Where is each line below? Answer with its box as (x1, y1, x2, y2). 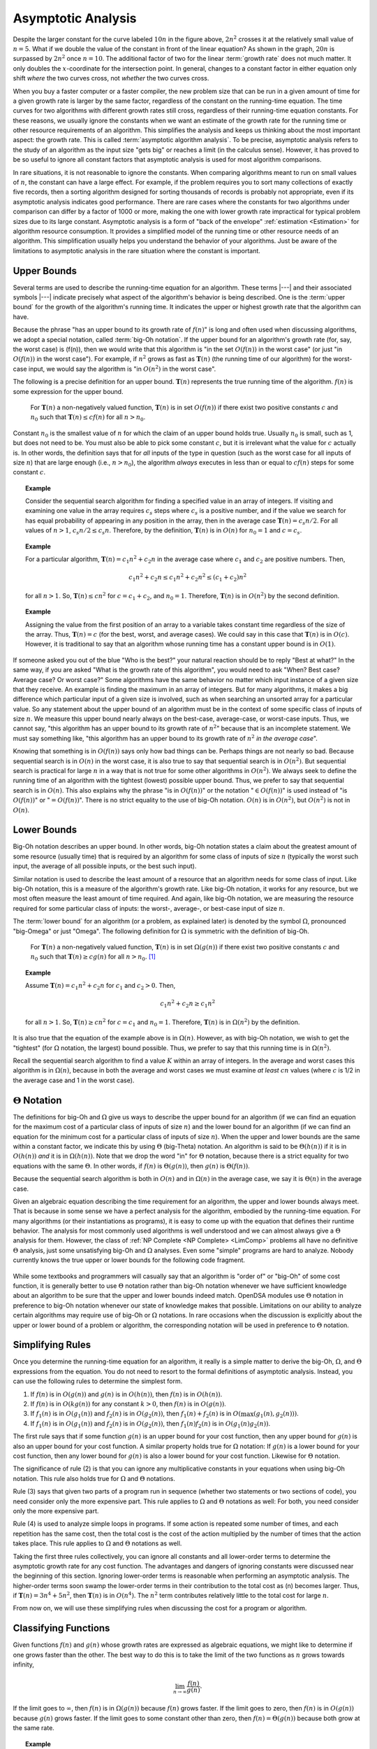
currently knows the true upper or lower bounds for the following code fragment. (13, 1256, 246, 1264)
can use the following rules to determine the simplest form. (13, 1377, 183, 1385)
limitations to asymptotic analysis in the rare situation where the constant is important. (13, 246, 261, 255)
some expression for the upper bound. (13, 387, 124, 395)
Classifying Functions (13, 1622, 110, 1634)
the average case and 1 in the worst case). (13, 1076, 135, 1084)
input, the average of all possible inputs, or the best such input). (13, 862, 197, 870)
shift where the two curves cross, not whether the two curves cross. (13, 74, 209, 83)
